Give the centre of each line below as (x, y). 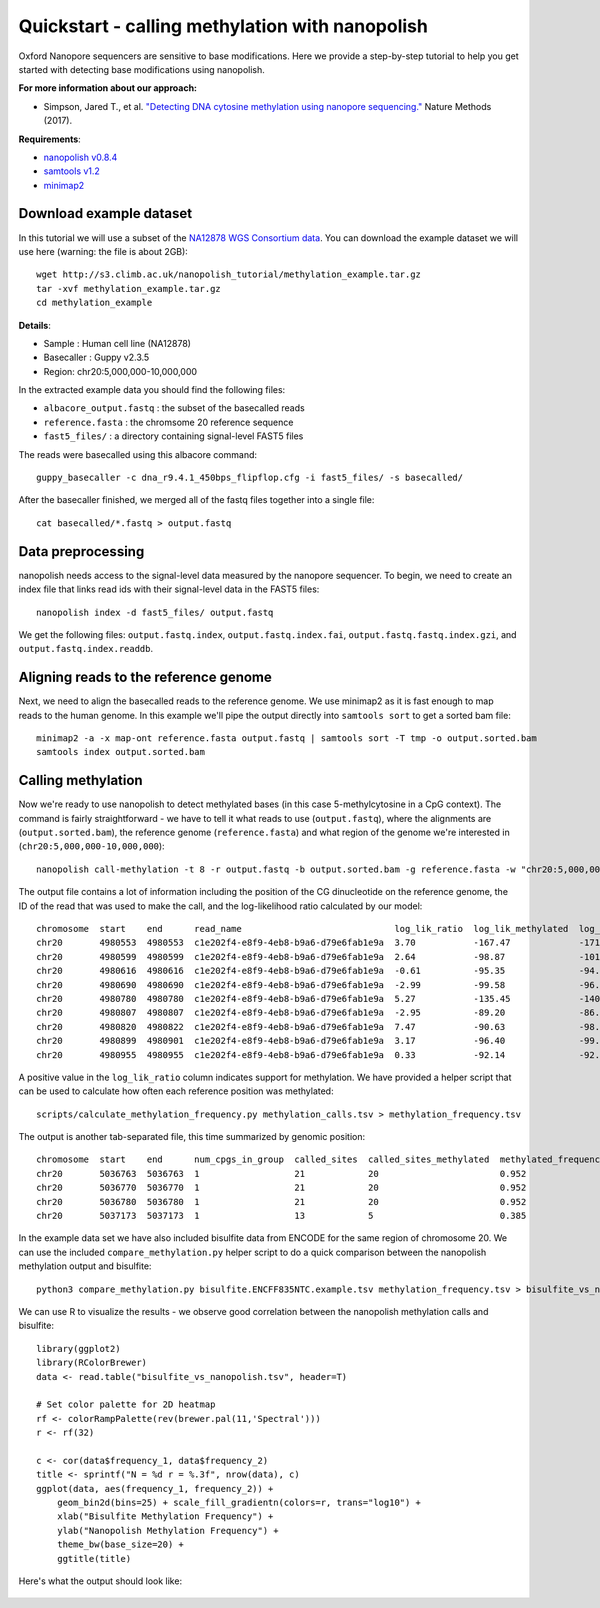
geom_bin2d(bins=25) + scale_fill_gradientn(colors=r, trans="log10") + (239, 1503)
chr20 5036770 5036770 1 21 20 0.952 (281, 1188)
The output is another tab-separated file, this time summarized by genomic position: (191, 1137)
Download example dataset (105, 213)
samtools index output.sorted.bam (120, 752)
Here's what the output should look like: (100, 1581)
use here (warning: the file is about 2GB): (103, 251)
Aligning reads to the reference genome (145, 677)
